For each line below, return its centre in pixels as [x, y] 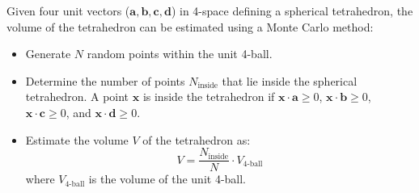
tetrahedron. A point [77, 96]
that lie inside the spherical [290, 80]
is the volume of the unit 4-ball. [167, 179]
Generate [48, 54]
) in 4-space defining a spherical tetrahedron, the [292, 10]
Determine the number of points [105, 80]
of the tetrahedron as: [197, 139]
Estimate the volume [77, 139]
